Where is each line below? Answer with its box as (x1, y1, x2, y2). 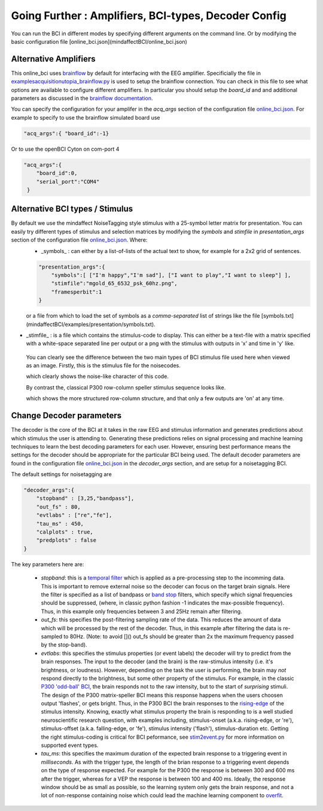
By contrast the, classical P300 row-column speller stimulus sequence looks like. (26, 383, 226, 391)
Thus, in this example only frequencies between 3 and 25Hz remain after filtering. (41, 608, 242, 615)
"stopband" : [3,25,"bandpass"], (36, 495, 135, 502)
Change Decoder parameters (11, 410, 122, 421)
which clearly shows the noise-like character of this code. (26, 373, 169, 380)
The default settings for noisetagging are (11, 471, 112, 478)
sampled (41, 633, 63, 640)
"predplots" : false (36, 537, 97, 544)
